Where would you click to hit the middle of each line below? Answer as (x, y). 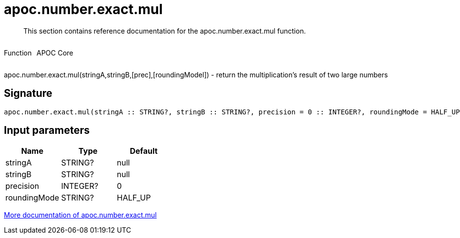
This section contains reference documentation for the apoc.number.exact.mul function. (165, 31)
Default (144, 151)
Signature (28, 93)
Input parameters (47, 130)
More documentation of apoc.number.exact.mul (80, 215)
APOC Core (55, 53)
